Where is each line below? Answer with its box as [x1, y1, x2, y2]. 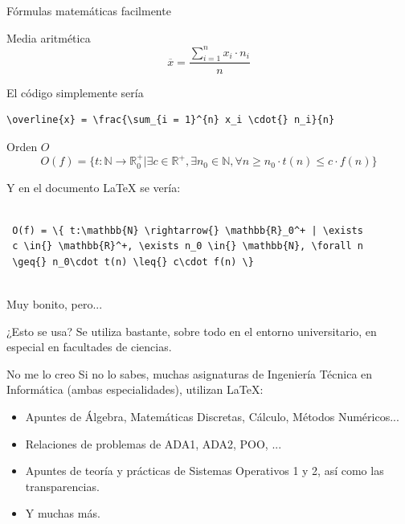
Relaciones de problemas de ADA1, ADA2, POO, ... [25, 435, 282, 452]
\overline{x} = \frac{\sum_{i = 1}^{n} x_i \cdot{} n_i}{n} [6, 114, 335, 126]
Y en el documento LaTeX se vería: [6, 178, 181, 195]
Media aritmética [6, 29, 91, 46]
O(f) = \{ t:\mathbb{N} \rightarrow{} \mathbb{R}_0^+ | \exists [12, 224, 363, 236]
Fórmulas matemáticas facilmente [6, 2, 171, 18]
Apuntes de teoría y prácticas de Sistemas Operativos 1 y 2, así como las [25, 462, 384, 479]
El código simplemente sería [6, 84, 144, 100]
